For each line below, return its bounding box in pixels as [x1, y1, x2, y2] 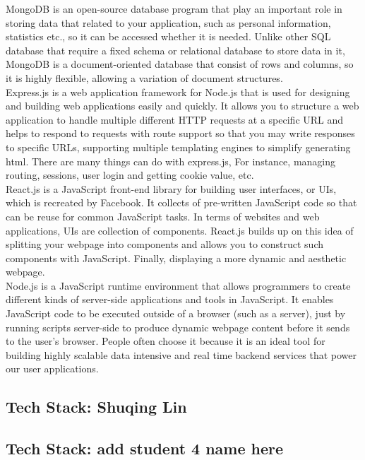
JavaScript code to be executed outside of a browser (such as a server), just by [6, 306, 346, 321]
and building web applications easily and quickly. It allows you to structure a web [6, 98, 359, 113]
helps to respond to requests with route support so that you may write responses [6, 126, 355, 141]
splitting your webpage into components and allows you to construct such [6, 237, 324, 252]
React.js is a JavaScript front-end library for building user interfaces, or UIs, [6, 181, 337, 196]
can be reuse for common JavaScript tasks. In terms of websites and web [6, 208, 320, 223]
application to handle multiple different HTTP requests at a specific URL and [6, 112, 344, 126]
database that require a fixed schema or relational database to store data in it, [6, 42, 345, 57]
